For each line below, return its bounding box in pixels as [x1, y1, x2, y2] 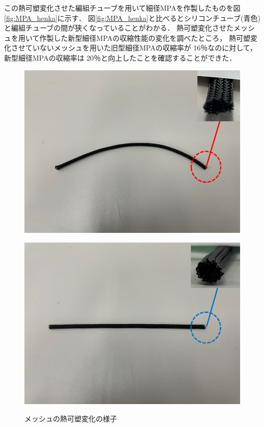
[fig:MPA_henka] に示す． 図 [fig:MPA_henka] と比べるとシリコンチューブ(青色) [4, 12, 260, 23]
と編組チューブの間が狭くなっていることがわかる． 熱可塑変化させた [4, 22, 234, 33]
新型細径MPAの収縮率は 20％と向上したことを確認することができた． [4, 52, 237, 63]
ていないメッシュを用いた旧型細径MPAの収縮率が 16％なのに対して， [25, 42, 257, 53]
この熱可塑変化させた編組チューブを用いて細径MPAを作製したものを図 [4, 3, 241, 13]
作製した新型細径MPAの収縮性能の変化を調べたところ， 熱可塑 [39, 32, 250, 43]
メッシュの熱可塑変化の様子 [24, 413, 117, 424]
